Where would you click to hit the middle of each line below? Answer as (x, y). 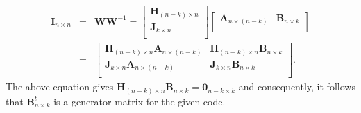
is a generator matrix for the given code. (140, 101)
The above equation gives (60, 86)
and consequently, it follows (297, 86)
